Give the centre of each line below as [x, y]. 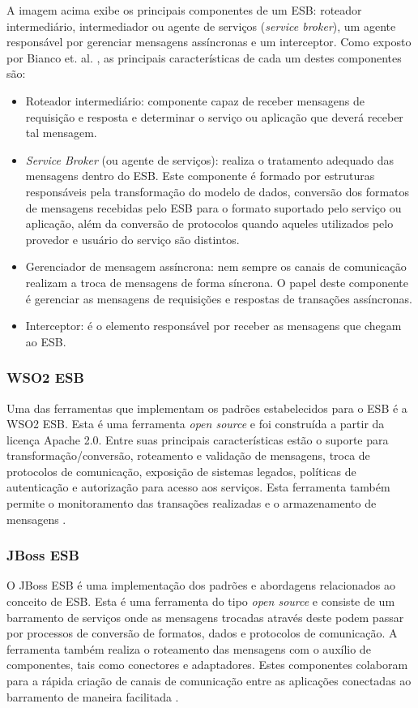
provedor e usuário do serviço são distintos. [132, 239]
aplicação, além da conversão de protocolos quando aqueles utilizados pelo [209, 223]
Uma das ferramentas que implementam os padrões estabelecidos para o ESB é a [207, 408]
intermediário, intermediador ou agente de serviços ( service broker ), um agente [201, 26]
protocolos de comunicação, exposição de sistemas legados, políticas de [181, 471]
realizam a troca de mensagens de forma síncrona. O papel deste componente [217, 282]
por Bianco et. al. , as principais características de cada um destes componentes [204, 57]
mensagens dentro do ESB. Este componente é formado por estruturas [200, 176]
